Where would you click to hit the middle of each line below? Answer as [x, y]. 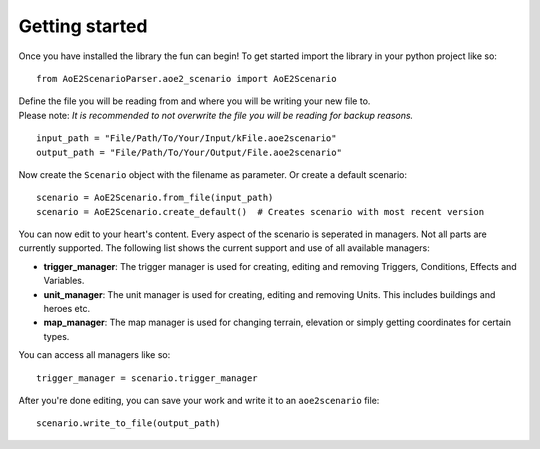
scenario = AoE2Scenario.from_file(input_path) [155, 198]
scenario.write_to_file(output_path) [129, 423]
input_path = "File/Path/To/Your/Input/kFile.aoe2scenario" [186, 138]
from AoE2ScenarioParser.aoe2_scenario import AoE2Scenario [186, 78]
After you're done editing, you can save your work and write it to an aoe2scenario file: [199, 400]
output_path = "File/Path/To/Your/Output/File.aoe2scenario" [189, 152]
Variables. [64, 281]
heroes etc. [66, 309]
